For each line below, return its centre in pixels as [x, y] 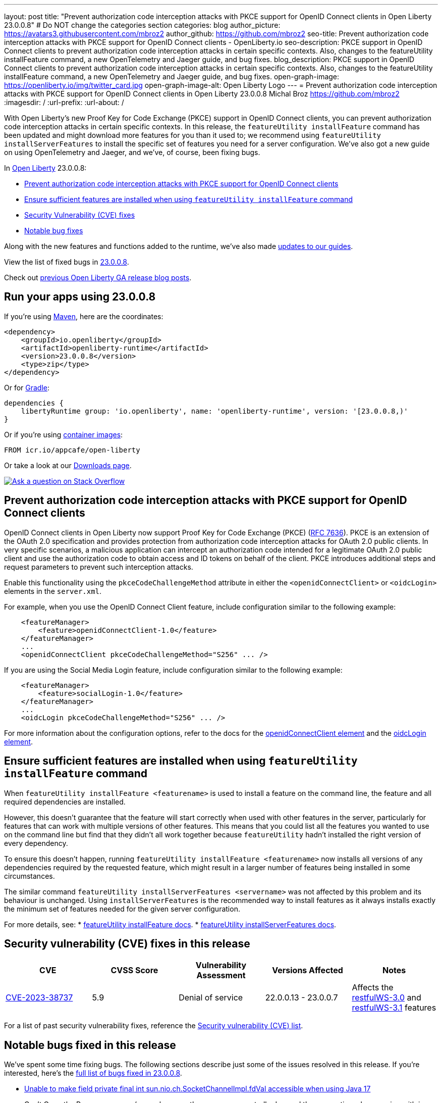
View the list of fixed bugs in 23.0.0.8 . [67, 262]
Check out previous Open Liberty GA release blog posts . [98, 278]
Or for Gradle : [27, 387]
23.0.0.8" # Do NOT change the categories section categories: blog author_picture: [142, 25]
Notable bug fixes [54, 231]
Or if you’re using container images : [64, 434]
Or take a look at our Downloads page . [68, 465]
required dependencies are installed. [65, 801]
